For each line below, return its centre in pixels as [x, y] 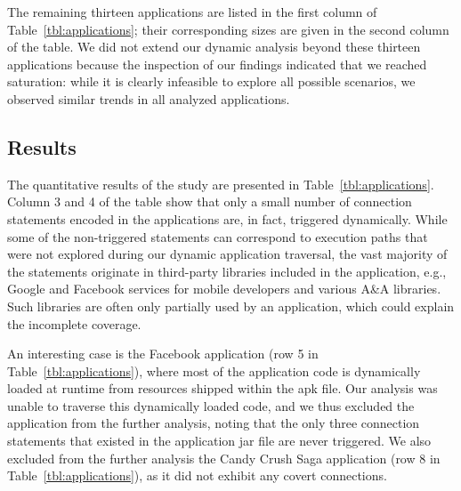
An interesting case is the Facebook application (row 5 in [163, 354]
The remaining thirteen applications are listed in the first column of [192, 12]
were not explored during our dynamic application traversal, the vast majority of [227, 254]
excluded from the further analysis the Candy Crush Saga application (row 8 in [224, 458]
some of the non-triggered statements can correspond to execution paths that [218, 236]
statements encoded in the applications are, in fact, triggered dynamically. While [227, 218]
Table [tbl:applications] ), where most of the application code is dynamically [214, 370]
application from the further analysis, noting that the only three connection [214, 423]
